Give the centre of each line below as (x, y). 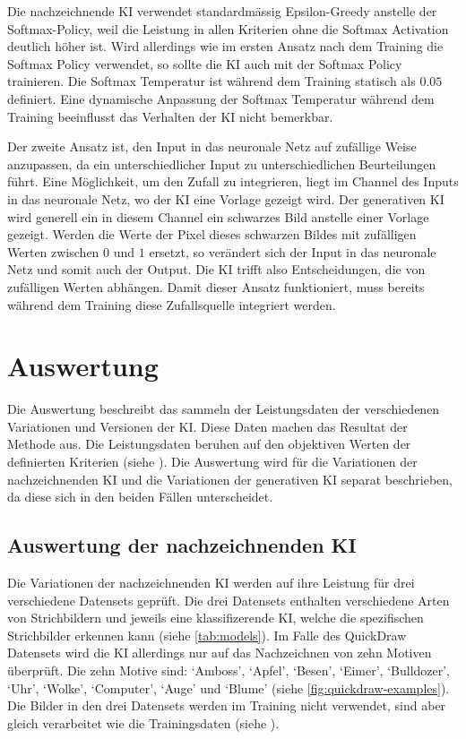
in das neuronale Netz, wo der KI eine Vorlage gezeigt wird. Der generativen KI (226, 198)
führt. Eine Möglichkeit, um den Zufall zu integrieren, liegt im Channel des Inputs (233, 181)
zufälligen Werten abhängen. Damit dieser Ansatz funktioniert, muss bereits (216, 286)
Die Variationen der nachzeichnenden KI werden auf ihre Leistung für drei (211, 582)
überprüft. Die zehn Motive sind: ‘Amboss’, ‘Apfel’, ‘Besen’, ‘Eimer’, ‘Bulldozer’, (229, 670)
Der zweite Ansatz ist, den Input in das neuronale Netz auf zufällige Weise (212, 146)
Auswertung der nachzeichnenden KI (182, 545)
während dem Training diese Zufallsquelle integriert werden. (172, 304)
